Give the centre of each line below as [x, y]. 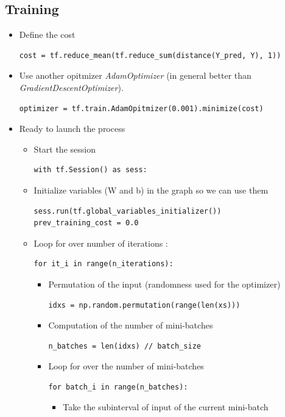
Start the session [65, 149]
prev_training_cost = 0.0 [86, 223]
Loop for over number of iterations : [101, 243]
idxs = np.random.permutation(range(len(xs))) [144, 305]
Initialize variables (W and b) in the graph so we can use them [151, 190]
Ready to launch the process [72, 129]
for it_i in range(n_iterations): [104, 264]
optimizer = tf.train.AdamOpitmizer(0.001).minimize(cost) [141, 108]
